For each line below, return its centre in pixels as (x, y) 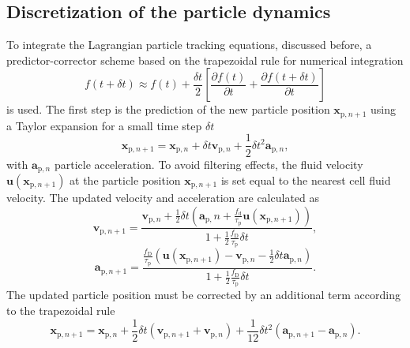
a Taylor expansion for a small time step (104, 125)
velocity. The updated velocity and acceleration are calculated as (163, 197)
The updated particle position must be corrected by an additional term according (203, 295)
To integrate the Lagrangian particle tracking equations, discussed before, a (189, 45)
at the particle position (125, 180)
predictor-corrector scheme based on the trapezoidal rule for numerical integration (205, 60)
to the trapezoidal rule (61, 311)
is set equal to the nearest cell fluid (306, 180)
